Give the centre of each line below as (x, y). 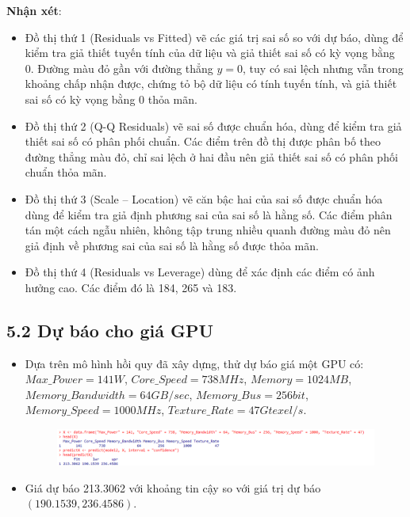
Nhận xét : (34, 10)
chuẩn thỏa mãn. (66, 172)
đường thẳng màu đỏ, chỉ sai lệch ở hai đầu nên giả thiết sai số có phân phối (211, 156)
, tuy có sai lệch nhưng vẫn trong (323, 68)
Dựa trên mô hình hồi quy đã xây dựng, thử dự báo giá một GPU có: (194, 363)
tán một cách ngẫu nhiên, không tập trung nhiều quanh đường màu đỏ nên (208, 230)
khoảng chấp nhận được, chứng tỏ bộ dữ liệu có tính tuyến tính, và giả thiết (211, 84)
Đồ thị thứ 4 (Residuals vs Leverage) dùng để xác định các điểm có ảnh (200, 272)
